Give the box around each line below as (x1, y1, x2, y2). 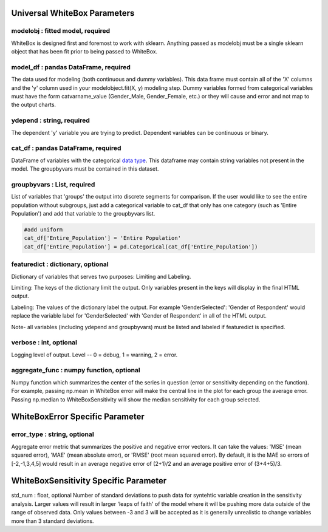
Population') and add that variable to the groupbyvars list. (11, 210, 155, 217)
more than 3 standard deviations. (11, 517, 94, 525)
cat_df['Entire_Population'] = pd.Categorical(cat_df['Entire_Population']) (24, 243, 258, 250)
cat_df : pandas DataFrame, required (11, 144, 121, 152)
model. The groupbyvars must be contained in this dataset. (11, 165, 159, 172)
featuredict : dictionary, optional (11, 260, 109, 268)
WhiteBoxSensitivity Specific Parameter (11, 476, 167, 486)
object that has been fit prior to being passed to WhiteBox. (11, 48, 158, 55)
